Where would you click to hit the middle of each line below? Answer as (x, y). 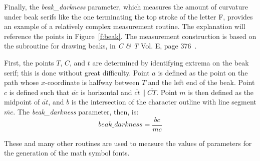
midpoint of (22, 102)
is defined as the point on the (203, 72)
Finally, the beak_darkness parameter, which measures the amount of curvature (126, 6)
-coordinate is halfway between (92, 82)
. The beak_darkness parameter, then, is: (76, 111)
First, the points (29, 62)
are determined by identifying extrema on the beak (171, 62)
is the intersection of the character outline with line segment (164, 102)
